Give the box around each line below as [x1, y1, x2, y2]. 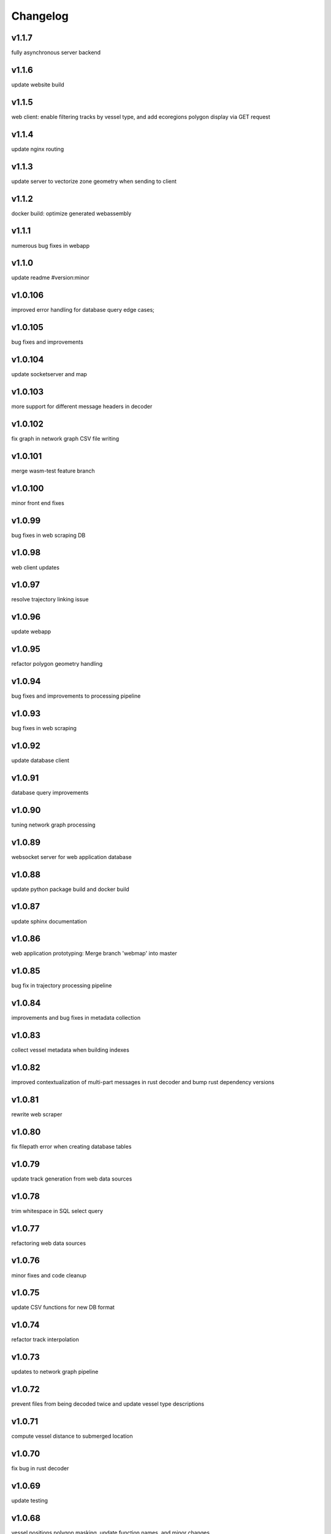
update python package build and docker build [11, 885, 130, 893]
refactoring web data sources [11, 1239, 86, 1247]
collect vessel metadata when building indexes [11, 1046, 130, 1054]
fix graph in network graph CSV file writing [11, 434, 120, 442]
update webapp [11, 628, 51, 635]
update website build [11, 80, 64, 88]
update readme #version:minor [11, 274, 89, 282]
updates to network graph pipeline [11, 1368, 99, 1376]
